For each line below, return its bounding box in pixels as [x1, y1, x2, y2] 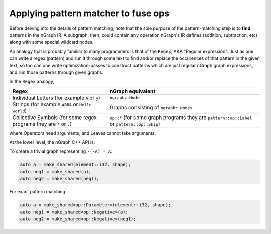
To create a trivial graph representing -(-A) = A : [9, 148, 112, 154]
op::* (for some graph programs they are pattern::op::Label [109, 113, 252, 121]
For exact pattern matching [9, 189, 65, 195]
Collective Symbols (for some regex [12, 113, 97, 121]
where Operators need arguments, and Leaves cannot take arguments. [9, 130, 156, 136]
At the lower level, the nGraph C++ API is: [9, 139, 95, 145]
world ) [12, 107, 27, 114]
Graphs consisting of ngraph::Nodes [109, 104, 193, 111]
